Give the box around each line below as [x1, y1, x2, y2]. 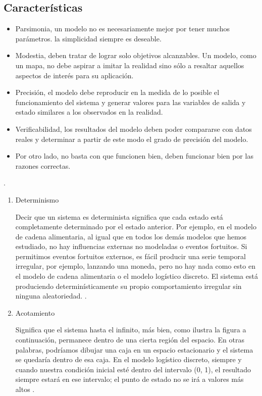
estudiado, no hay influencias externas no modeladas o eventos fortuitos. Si [15, 241, 247, 252]
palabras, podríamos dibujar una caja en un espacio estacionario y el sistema [15, 344, 253, 355]
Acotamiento [15, 307, 55, 318]
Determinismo [15, 194, 59, 205]
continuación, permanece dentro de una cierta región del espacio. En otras [15, 334, 245, 345]
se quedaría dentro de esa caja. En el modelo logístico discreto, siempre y [15, 354, 242, 365]
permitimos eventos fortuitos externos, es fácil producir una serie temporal [15, 251, 246, 261]
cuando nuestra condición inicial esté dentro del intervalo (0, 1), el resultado [15, 364, 251, 374]
